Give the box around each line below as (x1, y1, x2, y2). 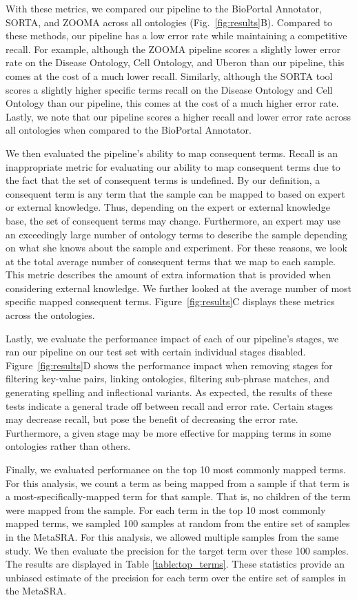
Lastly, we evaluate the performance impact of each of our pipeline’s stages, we (6, 331, 339, 345)
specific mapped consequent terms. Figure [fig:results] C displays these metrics (6, 294, 335, 309)
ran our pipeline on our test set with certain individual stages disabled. (6, 344, 306, 359)
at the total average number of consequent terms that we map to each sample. (6, 254, 336, 268)
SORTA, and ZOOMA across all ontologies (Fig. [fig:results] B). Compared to (6, 14, 333, 29)
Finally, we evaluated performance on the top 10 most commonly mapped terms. (6, 462, 346, 476)
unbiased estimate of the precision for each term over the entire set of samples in (6, 570, 347, 584)
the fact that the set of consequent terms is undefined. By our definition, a (6, 173, 320, 187)
